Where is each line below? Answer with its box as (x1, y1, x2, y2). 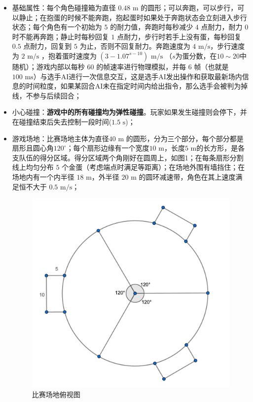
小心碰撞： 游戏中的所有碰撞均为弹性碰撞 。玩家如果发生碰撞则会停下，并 (12, 107, 247, 117)
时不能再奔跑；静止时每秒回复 (12, 31, 109, 41)
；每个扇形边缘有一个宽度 (66, 143, 149, 153)
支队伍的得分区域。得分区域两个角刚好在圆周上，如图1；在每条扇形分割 (12, 152, 244, 162)
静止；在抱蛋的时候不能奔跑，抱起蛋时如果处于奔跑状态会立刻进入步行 (19, 12, 247, 22)
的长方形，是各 (196, 143, 245, 153)
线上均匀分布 (12, 162, 54, 172)
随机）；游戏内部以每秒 (12, 61, 85, 71)
